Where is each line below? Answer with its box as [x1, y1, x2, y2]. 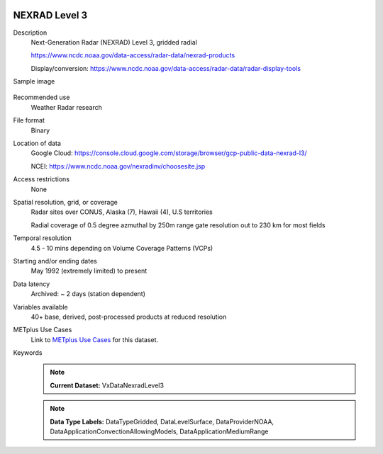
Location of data [13, 139, 62, 148]
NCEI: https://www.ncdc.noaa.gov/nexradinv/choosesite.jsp [30, 161, 206, 170]
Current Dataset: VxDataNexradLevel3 [50, 381, 165, 390]
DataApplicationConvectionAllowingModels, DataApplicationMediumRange [50, 427, 269, 436]
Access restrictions [13, 175, 70, 183]
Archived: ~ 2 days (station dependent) [30, 290, 145, 298]
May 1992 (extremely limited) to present [30, 266, 148, 276]
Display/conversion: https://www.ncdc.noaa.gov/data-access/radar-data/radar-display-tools [30, 64, 301, 72]
